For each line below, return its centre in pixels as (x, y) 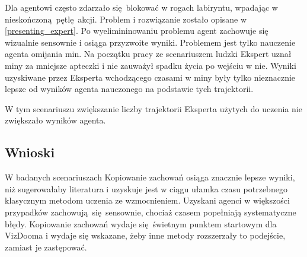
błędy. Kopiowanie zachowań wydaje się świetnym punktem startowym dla (141, 223)
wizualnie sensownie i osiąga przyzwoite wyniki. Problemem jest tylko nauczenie (150, 42)
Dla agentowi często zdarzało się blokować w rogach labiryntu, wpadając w (141, 7)
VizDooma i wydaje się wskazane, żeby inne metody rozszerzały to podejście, (145, 235)
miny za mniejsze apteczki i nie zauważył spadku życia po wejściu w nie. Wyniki (151, 65)
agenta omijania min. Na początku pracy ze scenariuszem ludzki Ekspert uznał (148, 54)
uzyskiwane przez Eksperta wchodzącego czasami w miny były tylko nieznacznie (150, 77)
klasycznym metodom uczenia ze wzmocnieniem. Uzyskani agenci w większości (147, 200)
